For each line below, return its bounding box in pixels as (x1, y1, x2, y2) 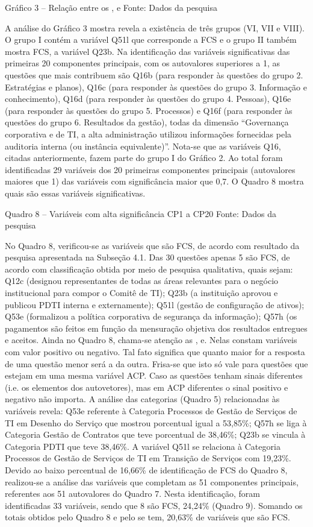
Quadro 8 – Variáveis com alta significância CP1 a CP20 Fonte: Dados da (5, 207, 277, 219)
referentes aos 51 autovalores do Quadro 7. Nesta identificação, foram (5, 487, 260, 500)
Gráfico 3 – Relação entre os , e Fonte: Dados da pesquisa (5, 1, 217, 13)
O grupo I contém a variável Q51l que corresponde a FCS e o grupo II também (5, 33, 297, 46)
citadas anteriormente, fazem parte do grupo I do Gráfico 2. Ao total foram (5, 151, 283, 164)
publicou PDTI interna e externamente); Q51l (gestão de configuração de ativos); (5, 298, 305, 311)
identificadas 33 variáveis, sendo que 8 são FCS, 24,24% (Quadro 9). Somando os (5, 499, 303, 511)
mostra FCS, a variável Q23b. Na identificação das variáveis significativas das (5, 45, 290, 57)
